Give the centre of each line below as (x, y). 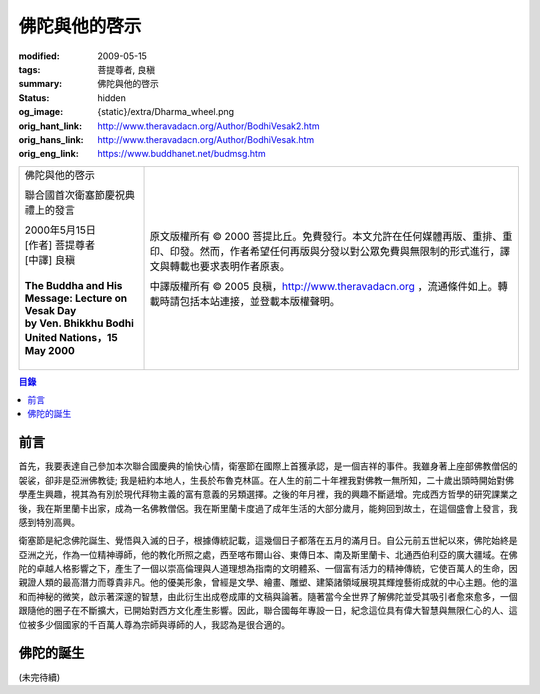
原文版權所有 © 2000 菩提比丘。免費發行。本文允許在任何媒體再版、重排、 (326, 236)
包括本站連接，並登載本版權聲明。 (259, 301)
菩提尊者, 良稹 (126, 69)
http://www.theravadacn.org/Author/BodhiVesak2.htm (208, 126)
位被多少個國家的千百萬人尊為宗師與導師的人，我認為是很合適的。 (154, 624)
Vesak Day (50, 310)
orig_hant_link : (50, 126)
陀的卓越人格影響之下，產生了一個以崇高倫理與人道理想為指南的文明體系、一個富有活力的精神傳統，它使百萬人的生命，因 (268, 569)
